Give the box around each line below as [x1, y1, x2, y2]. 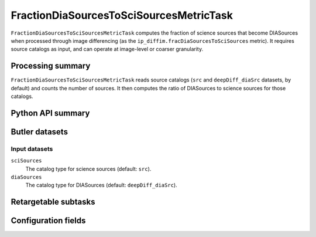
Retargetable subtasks [11, 197, 96, 207]
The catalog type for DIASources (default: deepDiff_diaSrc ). [25, 182, 178, 189]
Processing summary [11, 61, 91, 71]
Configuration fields [11, 216, 86, 226]
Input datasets [11, 144, 53, 153]
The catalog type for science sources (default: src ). [25, 165, 152, 172]
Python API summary [11, 108, 90, 118]
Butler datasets [11, 127, 68, 137]
